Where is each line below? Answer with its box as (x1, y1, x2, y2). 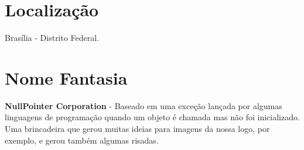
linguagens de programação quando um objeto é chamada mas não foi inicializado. (5, 111, 300, 123)
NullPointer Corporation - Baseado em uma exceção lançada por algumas (5, 99, 282, 111)
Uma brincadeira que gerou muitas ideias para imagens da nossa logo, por (5, 123, 270, 135)
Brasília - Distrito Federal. (5, 32, 100, 44)
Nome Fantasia (5, 65, 128, 89)
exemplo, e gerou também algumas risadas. (5, 134, 159, 146)
